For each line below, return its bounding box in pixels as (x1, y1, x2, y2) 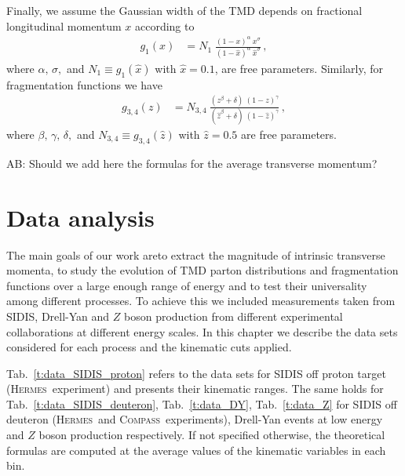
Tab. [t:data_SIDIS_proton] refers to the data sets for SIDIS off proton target (6, 365, 386, 381)
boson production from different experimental (124, 307, 343, 324)
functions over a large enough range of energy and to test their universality (6, 277, 367, 293)
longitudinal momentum (6, 17, 122, 34)
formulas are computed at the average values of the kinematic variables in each (6, 441, 386, 458)
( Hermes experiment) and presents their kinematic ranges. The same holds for (6, 380, 384, 397)
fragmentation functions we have (6, 76, 162, 93)
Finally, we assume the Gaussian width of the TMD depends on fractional (6, 2, 363, 18)
